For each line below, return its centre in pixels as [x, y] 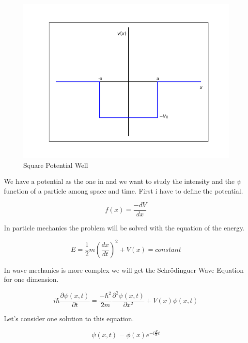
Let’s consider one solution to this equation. [69, 318]
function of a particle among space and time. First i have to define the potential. [124, 190]
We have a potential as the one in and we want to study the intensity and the [119, 181]
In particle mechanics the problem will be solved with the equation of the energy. [124, 228]
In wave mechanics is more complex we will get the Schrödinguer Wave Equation [124, 269]
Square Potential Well [56, 165]
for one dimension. [31, 279]
